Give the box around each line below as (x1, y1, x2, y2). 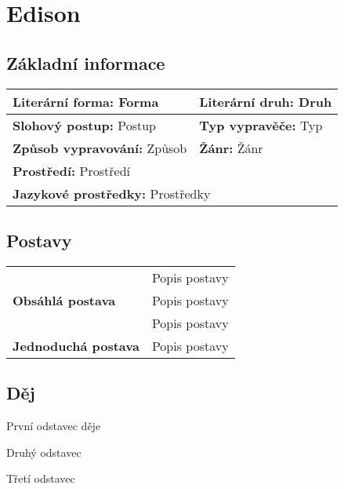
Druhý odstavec (6, 443, 81, 460)
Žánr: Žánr (199, 138, 263, 157)
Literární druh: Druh (199, 92, 332, 111)
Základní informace (6, 50, 165, 75)
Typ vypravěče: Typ (199, 115, 323, 134)
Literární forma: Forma (13, 92, 159, 111)
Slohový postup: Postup (13, 115, 157, 134)
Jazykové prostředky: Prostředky (13, 184, 211, 203)
